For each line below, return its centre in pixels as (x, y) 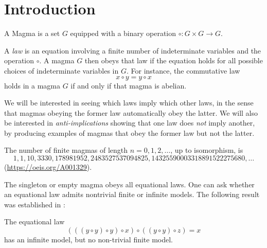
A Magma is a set (32, 33)
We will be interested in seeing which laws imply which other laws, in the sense (129, 103)
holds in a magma (32, 85)
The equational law (34, 222)
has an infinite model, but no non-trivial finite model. (89, 240)
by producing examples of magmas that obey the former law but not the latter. (129, 132)
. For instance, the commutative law (183, 70)
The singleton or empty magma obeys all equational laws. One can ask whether (129, 184)
